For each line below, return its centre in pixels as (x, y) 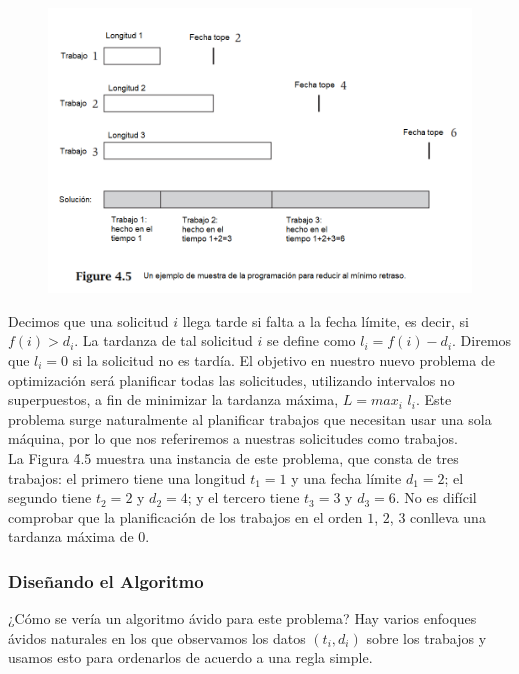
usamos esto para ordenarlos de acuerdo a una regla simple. (190, 657)
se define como (311, 340)
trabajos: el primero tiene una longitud (127, 477)
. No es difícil (436, 497)
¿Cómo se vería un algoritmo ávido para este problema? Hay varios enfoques (242, 618)
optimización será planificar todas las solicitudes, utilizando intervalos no (231, 379)
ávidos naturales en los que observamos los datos (157, 637)
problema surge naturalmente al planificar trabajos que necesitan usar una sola (250, 418)
